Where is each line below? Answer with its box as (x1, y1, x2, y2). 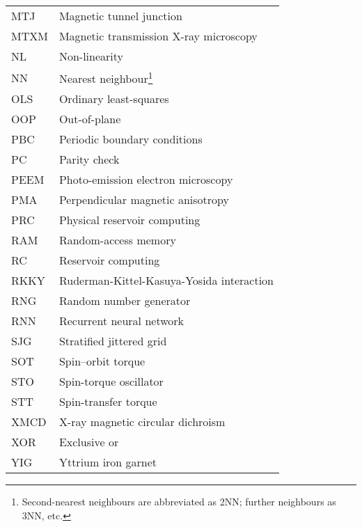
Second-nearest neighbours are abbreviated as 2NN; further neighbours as (22, 494, 336, 509)
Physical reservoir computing (58, 212, 200, 228)
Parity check (58, 151, 120, 168)
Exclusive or (58, 434, 119, 450)
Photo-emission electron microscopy (58, 171, 233, 188)
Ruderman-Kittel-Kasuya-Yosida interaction (58, 272, 274, 289)
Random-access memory (58, 232, 176, 249)
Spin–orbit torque (58, 353, 145, 370)
